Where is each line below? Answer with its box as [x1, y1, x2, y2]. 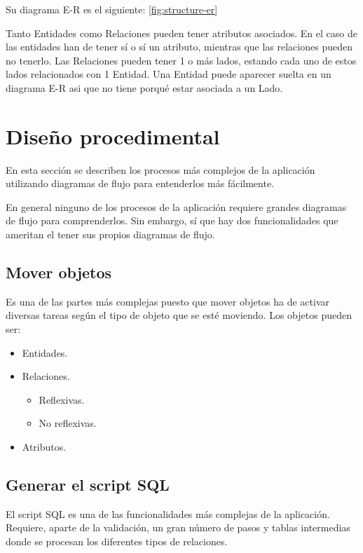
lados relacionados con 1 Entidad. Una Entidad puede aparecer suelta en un [6, 67, 331, 81]
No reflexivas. [39, 416, 97, 430]
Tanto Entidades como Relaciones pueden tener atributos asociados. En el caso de [6, 25, 357, 40]
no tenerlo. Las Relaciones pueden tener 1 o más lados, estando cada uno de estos [6, 53, 357, 67]
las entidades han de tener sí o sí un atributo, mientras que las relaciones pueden [6, 39, 352, 54]
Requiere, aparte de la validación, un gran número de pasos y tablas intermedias [6, 520, 350, 535]
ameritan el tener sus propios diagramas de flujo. [6, 227, 215, 242]
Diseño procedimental [6, 121, 220, 150]
